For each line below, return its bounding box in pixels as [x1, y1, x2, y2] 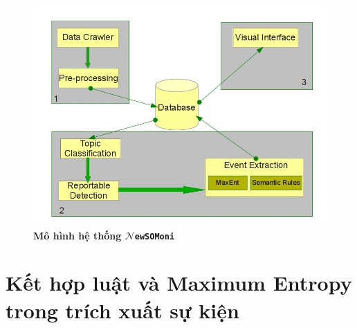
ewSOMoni [134, 231, 175, 242]
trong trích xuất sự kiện [6, 295, 239, 324]
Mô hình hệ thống [33, 228, 122, 242]
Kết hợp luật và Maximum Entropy [6, 268, 352, 297]
